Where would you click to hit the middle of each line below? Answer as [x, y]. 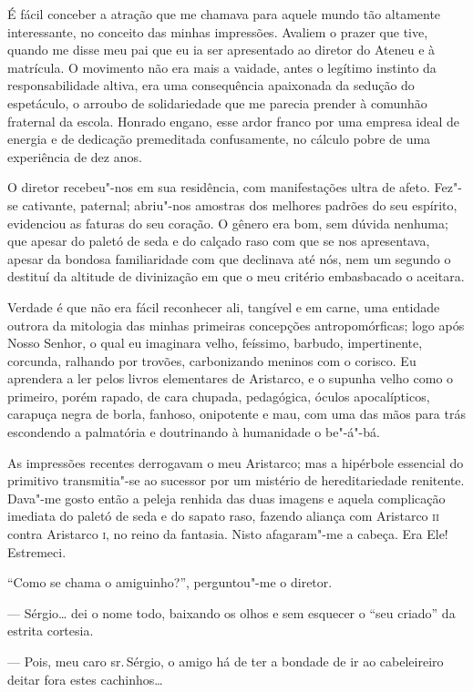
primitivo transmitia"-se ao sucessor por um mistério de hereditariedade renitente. [236, 480]
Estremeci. [37, 551]
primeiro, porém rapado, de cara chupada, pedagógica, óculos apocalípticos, [219, 396]
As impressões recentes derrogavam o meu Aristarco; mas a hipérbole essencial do [236, 462]
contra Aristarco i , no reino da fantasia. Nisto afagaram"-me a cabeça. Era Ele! [228, 534]
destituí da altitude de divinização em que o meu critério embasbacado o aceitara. [236, 276]
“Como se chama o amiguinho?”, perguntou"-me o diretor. [170, 582]
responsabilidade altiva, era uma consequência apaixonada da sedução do [211, 85]
